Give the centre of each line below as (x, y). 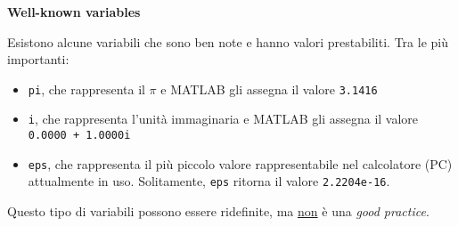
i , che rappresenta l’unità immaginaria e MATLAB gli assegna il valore (223, 119)
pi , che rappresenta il (86, 89)
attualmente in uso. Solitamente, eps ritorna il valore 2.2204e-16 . (209, 181)
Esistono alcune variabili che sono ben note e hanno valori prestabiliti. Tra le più (228, 41)
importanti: (38, 59)
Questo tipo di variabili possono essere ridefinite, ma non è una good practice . (218, 211)
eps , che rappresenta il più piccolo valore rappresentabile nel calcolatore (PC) (240, 163)
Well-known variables (74, 12)
